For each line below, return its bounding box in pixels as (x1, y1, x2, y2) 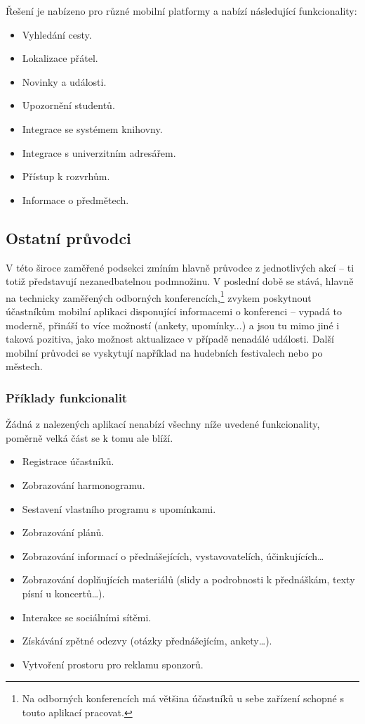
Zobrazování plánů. (22, 525, 105, 540)
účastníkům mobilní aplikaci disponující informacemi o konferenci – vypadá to (6, 303, 343, 318)
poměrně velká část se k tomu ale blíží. (6, 430, 173, 445)
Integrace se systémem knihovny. (22, 121, 163, 136)
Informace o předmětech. (22, 192, 129, 207)
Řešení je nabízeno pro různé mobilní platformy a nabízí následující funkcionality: (6, 4, 357, 18)
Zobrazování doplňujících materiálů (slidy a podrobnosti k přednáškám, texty (22, 572, 355, 587)
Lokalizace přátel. (22, 51, 98, 65)
